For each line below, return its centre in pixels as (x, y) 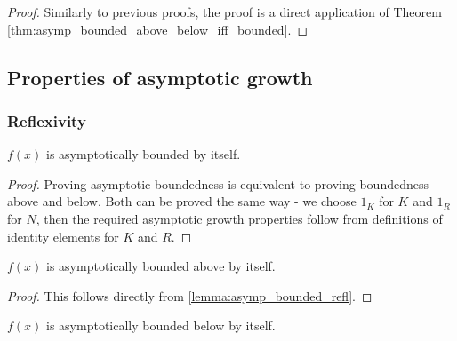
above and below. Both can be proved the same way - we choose (182, 201)
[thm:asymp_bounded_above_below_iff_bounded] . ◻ (158, 29)
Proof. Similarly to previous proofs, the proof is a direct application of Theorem (224, 12)
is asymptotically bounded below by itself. (161, 325)
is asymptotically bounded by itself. (144, 154)
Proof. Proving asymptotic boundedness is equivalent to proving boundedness (218, 183)
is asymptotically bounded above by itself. (161, 266)
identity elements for (63, 236)
